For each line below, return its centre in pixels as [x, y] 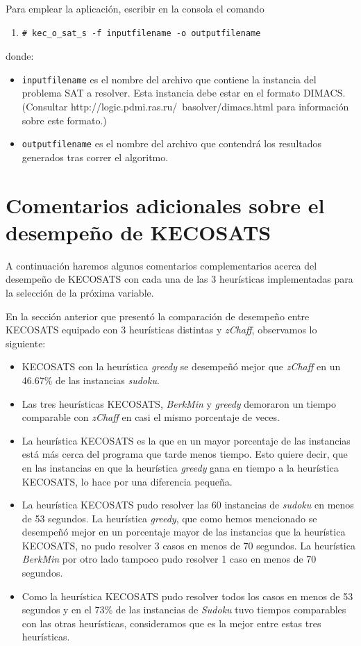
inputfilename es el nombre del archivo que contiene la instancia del [169, 79]
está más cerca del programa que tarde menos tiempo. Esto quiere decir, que [185, 454]
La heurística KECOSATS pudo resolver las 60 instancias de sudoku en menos [188, 505]
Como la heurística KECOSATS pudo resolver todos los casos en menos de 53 [187, 596]
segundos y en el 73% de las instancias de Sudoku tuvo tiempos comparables [184, 610]
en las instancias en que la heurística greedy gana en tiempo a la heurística [180, 467]
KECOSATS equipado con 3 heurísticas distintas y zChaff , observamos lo [161, 330]
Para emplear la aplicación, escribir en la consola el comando [135, 8]
